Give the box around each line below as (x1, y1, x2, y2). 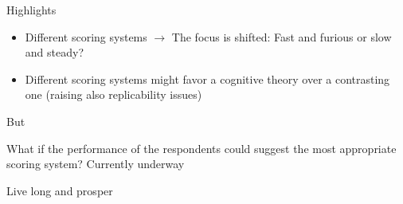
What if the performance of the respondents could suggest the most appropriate (6, 139, 397, 156)
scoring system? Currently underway (6, 155, 185, 172)
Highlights (6, 2, 57, 18)
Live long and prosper (6, 182, 113, 198)
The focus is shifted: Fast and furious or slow (171, 28, 392, 45)
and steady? (25, 44, 84, 61)
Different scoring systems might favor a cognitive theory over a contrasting (25, 70, 390, 87)
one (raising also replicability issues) (25, 86, 202, 103)
